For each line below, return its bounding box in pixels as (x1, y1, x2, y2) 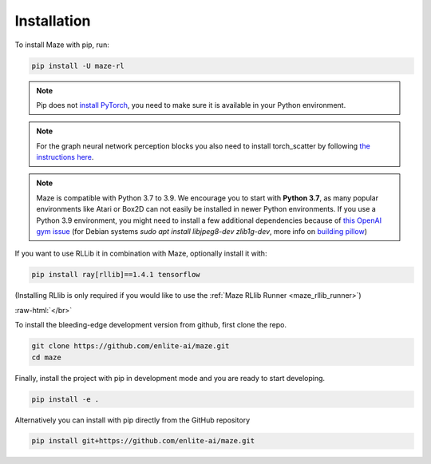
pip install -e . (31, 395, 100, 403)
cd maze (31, 352, 61, 362)
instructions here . (36, 153, 94, 162)
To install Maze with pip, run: (14, 40, 109, 50)
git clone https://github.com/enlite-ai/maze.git (31, 342, 230, 351)
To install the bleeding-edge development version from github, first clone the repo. (14, 320, 287, 330)
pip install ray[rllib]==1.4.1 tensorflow (31, 270, 200, 280)
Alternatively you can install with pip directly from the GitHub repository (14, 415, 251, 425)
